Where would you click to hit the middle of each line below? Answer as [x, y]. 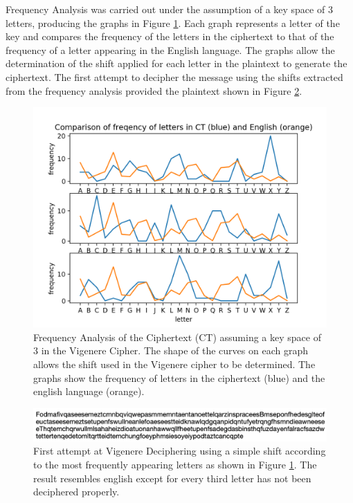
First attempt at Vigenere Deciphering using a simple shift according [180, 451]
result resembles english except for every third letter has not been [172, 478]
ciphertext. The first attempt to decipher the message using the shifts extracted [174, 76]
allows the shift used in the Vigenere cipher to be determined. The [174, 364]
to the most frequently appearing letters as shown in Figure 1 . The [175, 464]
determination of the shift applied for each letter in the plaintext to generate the [176, 63]
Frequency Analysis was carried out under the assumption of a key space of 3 [169, 9]
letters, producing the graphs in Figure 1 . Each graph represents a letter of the [173, 22]
